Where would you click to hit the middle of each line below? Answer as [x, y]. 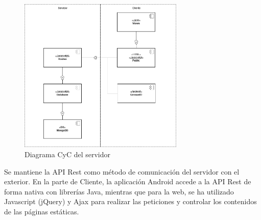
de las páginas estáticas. [42, 211]
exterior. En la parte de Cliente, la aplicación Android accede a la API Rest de [128, 181]
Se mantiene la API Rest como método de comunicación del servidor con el [122, 171]
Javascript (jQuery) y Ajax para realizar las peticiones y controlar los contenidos [130, 201]
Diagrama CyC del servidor [67, 154]
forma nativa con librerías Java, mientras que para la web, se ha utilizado [119, 191]
